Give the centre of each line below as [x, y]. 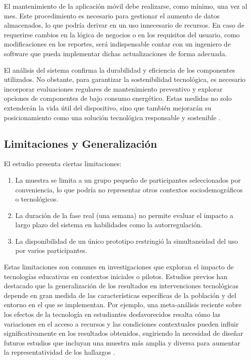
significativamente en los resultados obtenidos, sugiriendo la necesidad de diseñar [124, 333]
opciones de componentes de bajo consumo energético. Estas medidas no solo [118, 98]
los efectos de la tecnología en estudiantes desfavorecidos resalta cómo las [112, 314]
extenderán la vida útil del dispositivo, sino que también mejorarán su [108, 107]
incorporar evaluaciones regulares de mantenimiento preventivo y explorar [113, 88]
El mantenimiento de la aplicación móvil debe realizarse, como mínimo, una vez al [126, 6]
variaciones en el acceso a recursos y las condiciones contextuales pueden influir [121, 323]
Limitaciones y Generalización [81, 143]
